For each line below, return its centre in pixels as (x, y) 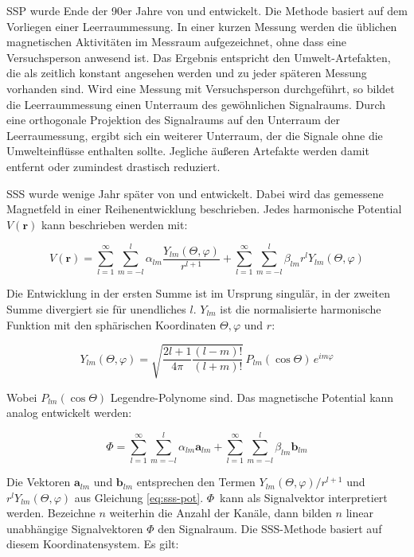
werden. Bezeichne (51, 513)
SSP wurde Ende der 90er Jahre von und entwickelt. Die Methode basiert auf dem (207, 10)
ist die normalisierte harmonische (301, 309)
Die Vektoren (39, 482)
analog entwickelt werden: (69, 413)
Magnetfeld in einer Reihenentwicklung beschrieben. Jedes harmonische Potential (204, 209)
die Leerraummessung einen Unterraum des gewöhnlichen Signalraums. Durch (196, 104)
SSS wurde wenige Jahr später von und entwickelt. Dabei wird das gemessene (195, 193)
